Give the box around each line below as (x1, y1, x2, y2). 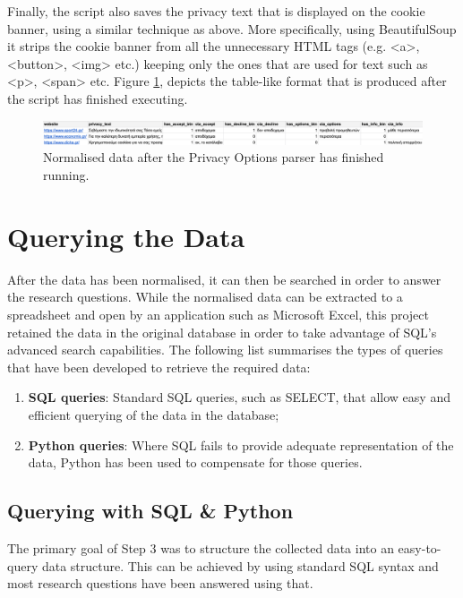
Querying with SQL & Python (7, 497, 294, 525)
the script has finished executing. (7, 89, 188, 107)
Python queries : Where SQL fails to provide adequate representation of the (28, 435, 454, 454)
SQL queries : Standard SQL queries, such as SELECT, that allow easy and (28, 388, 450, 406)
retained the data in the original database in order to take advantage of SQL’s (7, 322, 437, 341)
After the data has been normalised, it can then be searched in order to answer (7, 269, 442, 288)
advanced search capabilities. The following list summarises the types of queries (7, 340, 443, 359)
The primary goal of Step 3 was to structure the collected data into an (7, 538, 394, 557)
